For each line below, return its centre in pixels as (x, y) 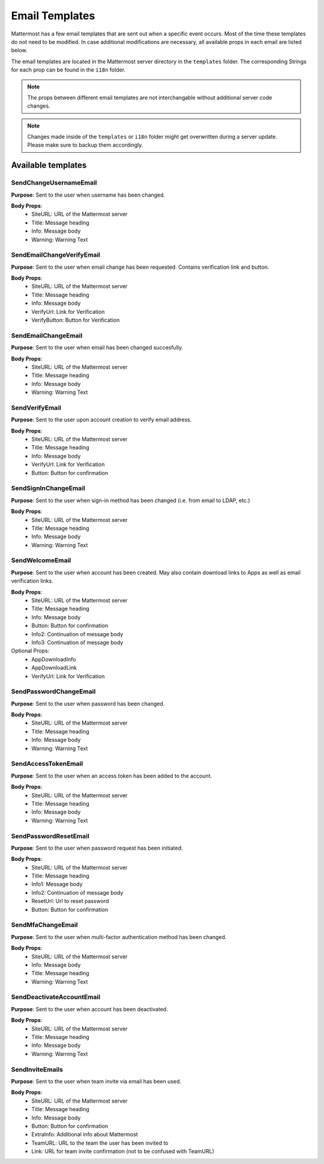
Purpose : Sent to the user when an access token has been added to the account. (112, 776)
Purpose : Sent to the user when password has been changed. (88, 703)
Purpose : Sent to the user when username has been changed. (88, 195)
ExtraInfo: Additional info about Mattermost (85, 1135)
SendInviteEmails (37, 1069)
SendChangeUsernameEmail (54, 183)
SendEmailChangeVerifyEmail (55, 255)
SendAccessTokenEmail (47, 764)
